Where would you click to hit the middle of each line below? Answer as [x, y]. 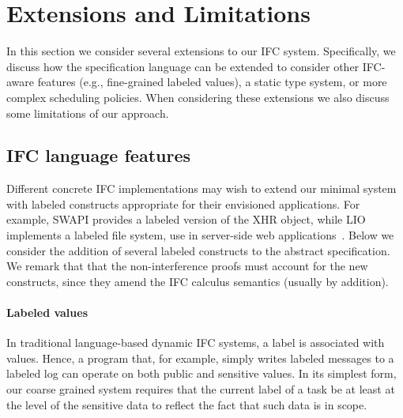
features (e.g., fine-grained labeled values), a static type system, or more [212, 82]
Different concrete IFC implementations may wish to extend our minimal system [201, 188]
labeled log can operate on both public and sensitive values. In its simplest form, [201, 373]
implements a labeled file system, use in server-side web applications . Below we [200, 235]
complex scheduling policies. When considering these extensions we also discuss [198, 97]
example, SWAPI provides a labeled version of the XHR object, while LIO [186, 219]
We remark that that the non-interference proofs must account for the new [187, 266]
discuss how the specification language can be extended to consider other [183, 66]
